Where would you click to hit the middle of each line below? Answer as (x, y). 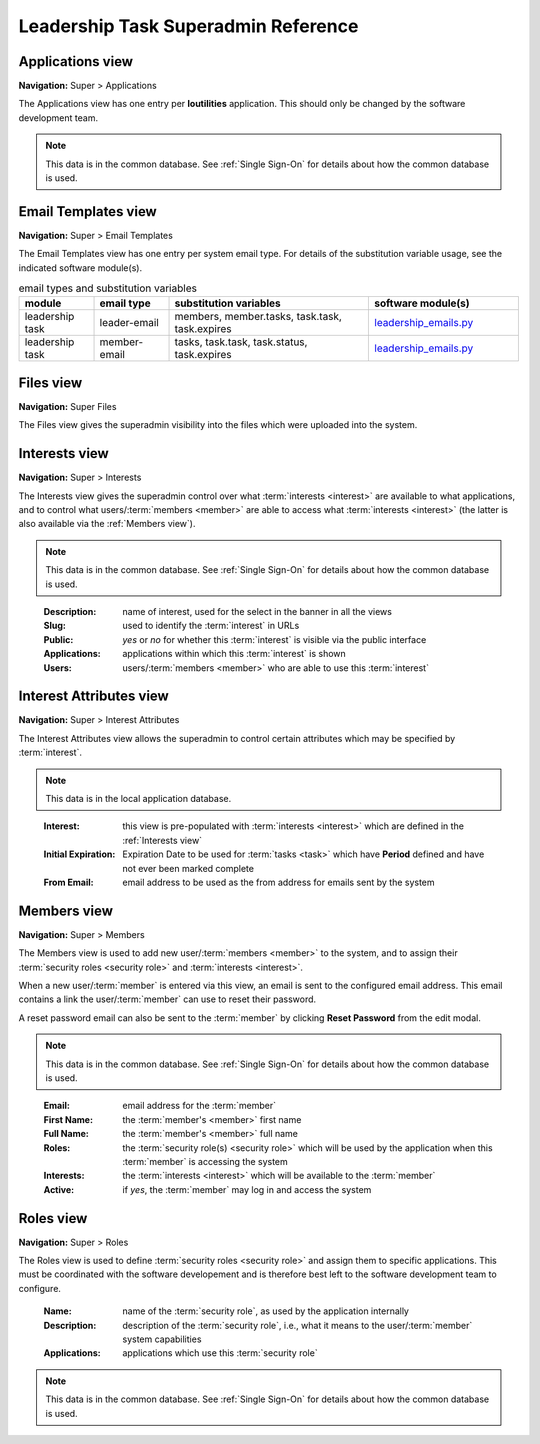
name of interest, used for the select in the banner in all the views (257, 612)
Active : (59, 1189)
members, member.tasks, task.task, (258, 317)
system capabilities (162, 1339)
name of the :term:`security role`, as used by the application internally (266, 1311)
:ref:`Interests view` (162, 840)
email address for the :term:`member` (199, 1106)
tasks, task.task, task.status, (241, 342)
